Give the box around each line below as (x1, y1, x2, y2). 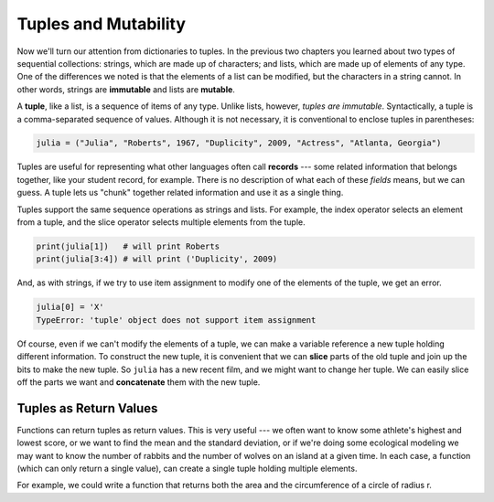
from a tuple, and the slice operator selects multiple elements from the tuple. (16, 217, 306, 228)
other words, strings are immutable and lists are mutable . (16, 83, 235, 95)
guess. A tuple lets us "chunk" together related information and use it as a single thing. (16, 187, 344, 198)
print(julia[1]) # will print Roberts (36, 241, 220, 251)
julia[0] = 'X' (36, 302, 104, 313)
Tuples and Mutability (16, 14, 187, 34)
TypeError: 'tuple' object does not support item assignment (36, 315, 317, 325)
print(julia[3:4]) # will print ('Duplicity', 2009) (36, 254, 278, 264)
